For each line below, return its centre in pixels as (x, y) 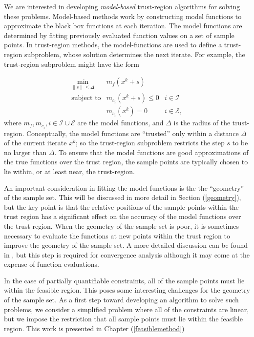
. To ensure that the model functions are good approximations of (151, 152)
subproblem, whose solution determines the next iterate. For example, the (135, 54)
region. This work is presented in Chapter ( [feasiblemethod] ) (94, 328)
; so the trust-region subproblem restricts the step (150, 143)
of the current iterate (35, 143)
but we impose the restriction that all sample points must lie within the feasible (123, 319)
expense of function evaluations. (52, 264)
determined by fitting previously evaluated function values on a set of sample (119, 35)
